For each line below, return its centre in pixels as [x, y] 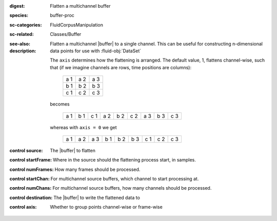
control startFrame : [31, 160]
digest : [17, 6]
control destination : [31, 197]
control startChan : [29, 179]
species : [19, 15]
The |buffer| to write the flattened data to [97, 197]
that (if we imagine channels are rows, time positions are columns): [121, 67]
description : [23, 51]
